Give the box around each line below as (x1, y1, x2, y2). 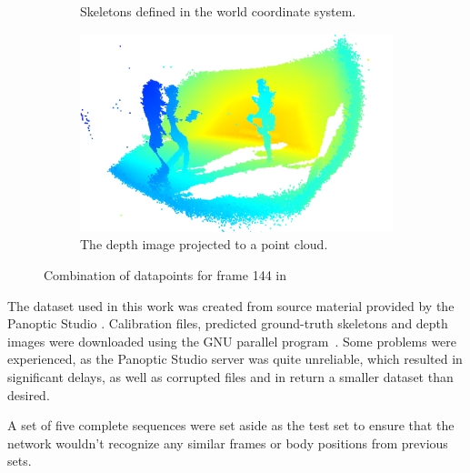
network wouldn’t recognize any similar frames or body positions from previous (7, 433, 448, 452)
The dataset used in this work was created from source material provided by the (7, 296, 455, 315)
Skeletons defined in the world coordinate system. (80, 2, 356, 20)
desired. (7, 385, 50, 404)
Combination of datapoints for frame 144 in (44, 266, 286, 285)
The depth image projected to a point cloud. (80, 235, 328, 254)
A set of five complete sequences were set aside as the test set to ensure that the (7, 416, 455, 435)
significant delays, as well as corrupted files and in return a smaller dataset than (7, 367, 454, 386)
